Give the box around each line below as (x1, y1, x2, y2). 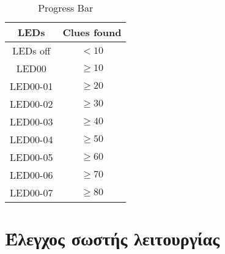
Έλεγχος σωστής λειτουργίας (5, 226, 219, 251)
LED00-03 (10, 114, 53, 129)
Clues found (62, 25, 122, 39)
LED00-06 (10, 168, 53, 182)
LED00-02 (10, 97, 53, 111)
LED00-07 (10, 185, 53, 200)
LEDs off (12, 43, 51, 58)
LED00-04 (10, 132, 53, 146)
